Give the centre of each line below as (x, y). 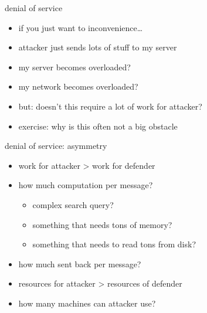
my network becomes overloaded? (78, 86)
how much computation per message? (86, 185)
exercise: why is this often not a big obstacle (98, 126)
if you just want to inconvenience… (81, 27)
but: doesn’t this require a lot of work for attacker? (110, 106)
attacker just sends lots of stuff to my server (98, 47)
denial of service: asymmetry (56, 146)
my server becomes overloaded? (74, 67)
